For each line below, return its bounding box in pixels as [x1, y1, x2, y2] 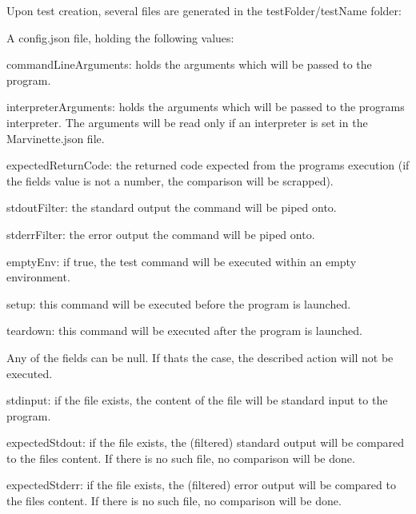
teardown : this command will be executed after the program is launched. [6, 322, 362, 339]
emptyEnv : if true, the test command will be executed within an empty [6, 253, 357, 269]
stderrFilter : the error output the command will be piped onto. [6, 225, 315, 242]
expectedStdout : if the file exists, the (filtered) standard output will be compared [6, 434, 404, 451]
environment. [6, 269, 70, 285]
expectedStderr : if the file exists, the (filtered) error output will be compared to [6, 476, 396, 493]
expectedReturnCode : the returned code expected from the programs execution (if [6, 157, 410, 173]
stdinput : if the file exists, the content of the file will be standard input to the [6, 392, 388, 408]
